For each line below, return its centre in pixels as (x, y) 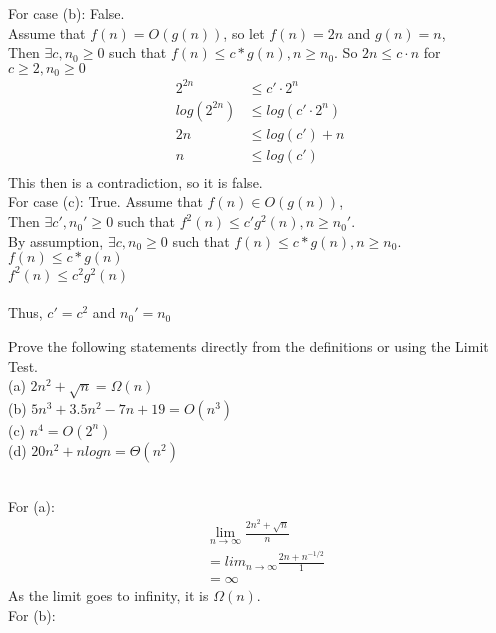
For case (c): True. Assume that (105, 201)
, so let (244, 32)
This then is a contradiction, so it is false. (135, 181)
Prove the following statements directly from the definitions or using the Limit (248, 345)
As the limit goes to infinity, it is (108, 595)
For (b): (32, 614)
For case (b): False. (66, 13)
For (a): (31, 505)
